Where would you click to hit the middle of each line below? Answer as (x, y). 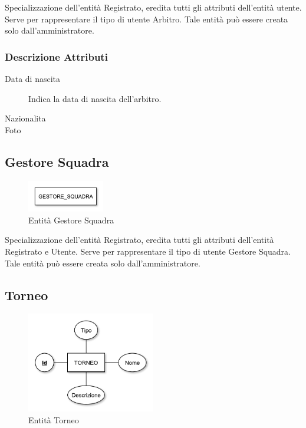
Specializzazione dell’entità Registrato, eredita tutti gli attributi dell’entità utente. (153, 7)
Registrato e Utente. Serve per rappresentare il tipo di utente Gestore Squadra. (148, 251)
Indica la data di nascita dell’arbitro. (95, 98)
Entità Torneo (54, 419)
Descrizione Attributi (56, 56)
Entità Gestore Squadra (71, 220)
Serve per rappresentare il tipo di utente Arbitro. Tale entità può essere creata (147, 19)
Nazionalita (25, 118)
